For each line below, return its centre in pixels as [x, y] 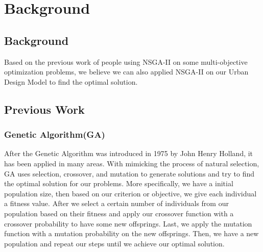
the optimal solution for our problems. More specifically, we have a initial [119, 183]
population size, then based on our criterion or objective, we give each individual [130, 193]
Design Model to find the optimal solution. [71, 81]
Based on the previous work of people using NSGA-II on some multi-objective [126, 61]
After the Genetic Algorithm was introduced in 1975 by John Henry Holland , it [129, 153]
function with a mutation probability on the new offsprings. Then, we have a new [131, 233]
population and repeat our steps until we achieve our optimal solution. [114, 243]
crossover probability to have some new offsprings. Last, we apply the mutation [128, 223]
